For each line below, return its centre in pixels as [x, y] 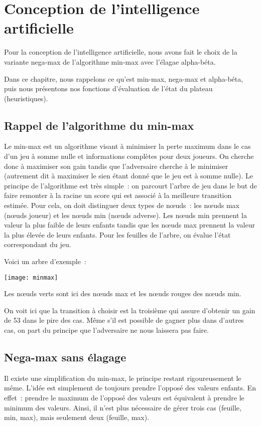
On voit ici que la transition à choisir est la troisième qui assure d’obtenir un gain [130, 310]
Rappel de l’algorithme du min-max [99, 125]
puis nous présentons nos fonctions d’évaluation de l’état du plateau [108, 88]
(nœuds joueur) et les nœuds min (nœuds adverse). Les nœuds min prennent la [125, 215]
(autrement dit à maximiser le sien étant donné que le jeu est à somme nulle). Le [128, 176]
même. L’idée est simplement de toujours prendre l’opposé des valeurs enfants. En [130, 388]
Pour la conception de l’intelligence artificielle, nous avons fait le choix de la [121, 52]
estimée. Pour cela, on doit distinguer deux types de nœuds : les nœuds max [122, 205]
